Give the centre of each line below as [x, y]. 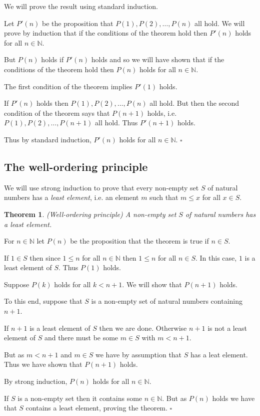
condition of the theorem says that [57, 113]
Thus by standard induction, [48, 139]
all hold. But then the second [194, 103]
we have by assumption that [139, 354]
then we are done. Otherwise [143, 328]
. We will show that [152, 284]
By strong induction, [36, 381]
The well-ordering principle [76, 166]
